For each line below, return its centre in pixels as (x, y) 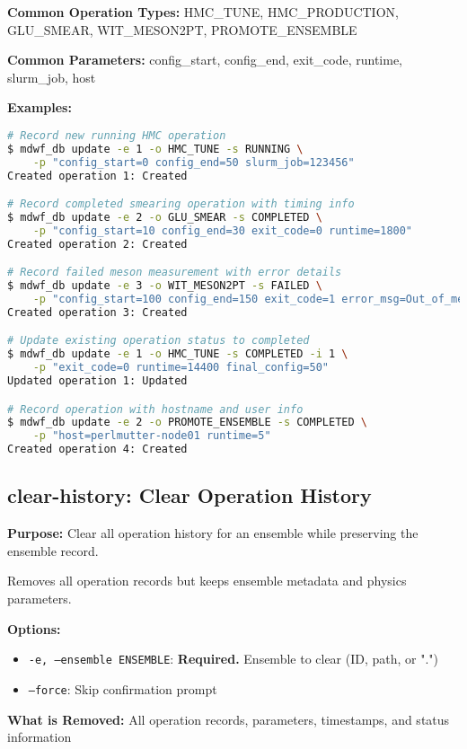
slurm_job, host (52, 77)
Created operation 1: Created (97, 176)
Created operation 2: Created (97, 244)
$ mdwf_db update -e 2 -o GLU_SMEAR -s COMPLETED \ (165, 217)
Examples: (40, 107)
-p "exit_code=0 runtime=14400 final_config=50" (181, 368)
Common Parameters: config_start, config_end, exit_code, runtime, (205, 60)
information (40, 737)
